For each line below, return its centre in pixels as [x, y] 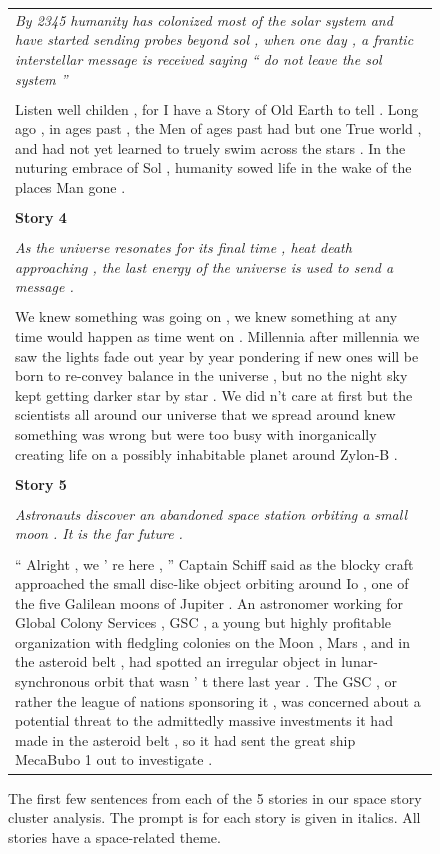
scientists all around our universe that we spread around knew [205, 414]
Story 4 [41, 217]
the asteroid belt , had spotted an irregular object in [176, 661]
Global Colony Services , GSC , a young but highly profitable [203, 622]
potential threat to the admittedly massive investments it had [204, 720]
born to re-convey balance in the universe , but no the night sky [211, 375]
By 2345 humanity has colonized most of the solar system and [204, 19]
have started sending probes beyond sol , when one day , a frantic [214, 39]
